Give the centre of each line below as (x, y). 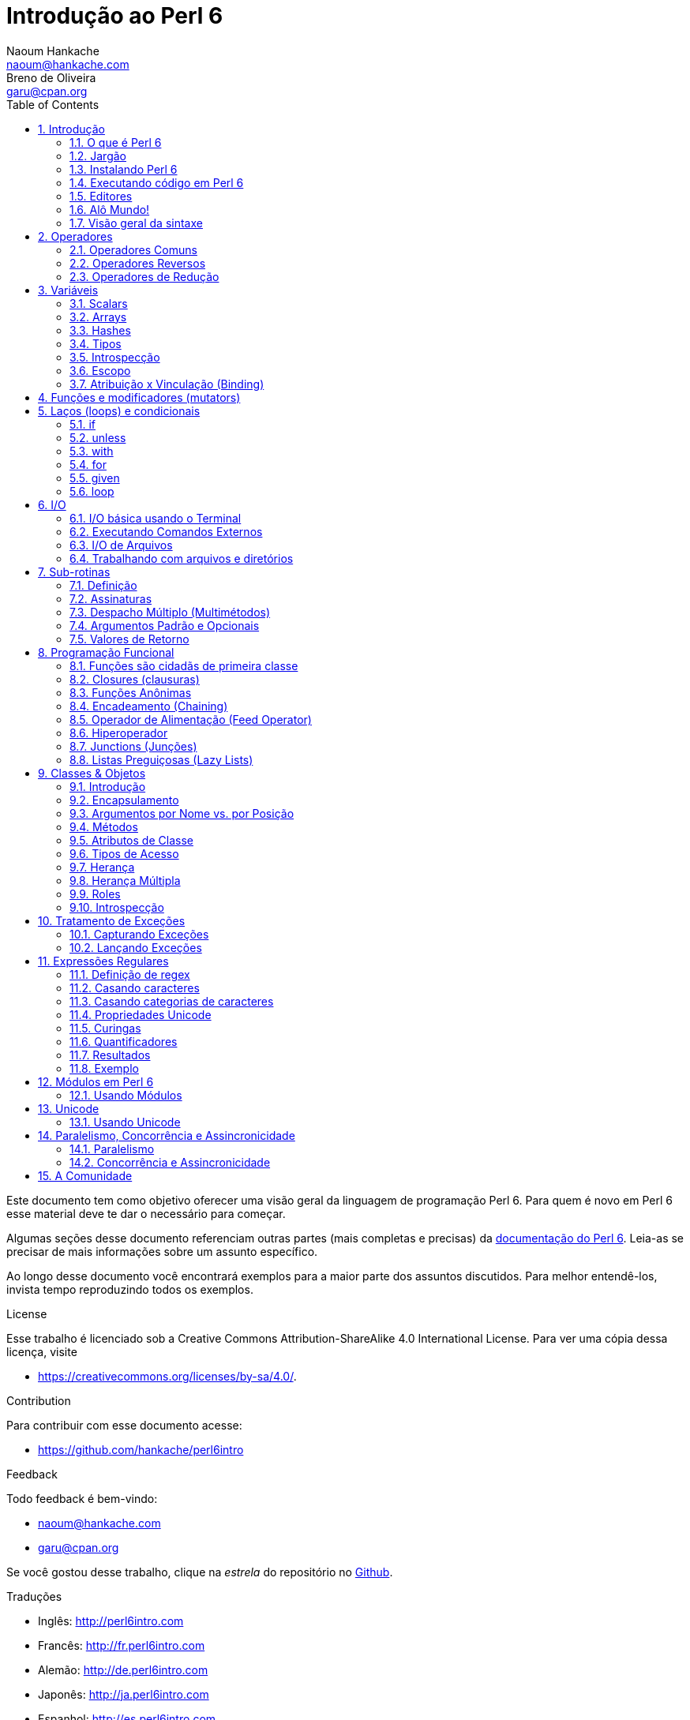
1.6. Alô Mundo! (110, 209)
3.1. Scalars (99, 303)
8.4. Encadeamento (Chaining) (149, 706)
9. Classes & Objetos (92, 773)
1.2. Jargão (98, 156)
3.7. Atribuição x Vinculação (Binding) (167, 384)
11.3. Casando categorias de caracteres (172, 1001)
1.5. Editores (101, 196)
